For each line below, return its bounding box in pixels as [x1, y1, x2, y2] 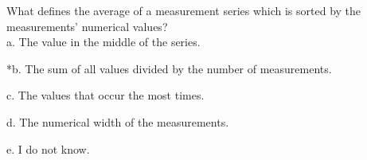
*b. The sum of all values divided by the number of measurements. [6, 60, 332, 76]
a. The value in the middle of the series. [6, 33, 201, 50]
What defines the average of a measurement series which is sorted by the [6, 2, 361, 18]
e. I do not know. [6, 140, 90, 157]
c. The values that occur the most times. [6, 87, 205, 103]
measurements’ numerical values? [6, 18, 168, 34]
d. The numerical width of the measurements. [6, 113, 229, 130]
